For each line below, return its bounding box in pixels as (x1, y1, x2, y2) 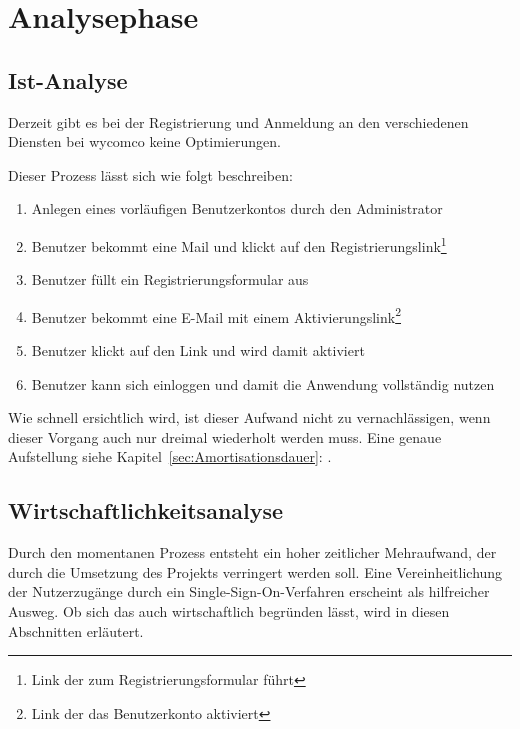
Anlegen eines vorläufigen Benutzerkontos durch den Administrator (31, 198, 443, 219)
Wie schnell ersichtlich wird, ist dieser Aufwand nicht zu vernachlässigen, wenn (8, 407, 491, 428)
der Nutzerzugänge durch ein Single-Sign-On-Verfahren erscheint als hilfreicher (8, 581, 490, 602)
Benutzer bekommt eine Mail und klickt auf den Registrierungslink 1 (31, 232, 447, 256)
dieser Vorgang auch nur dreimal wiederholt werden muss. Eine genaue (8, 426, 442, 447)
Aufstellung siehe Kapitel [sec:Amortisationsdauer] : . (8, 446, 332, 467)
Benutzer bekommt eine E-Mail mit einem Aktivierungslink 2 (31, 303, 402, 327)
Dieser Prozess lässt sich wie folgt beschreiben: (8, 164, 293, 185)
